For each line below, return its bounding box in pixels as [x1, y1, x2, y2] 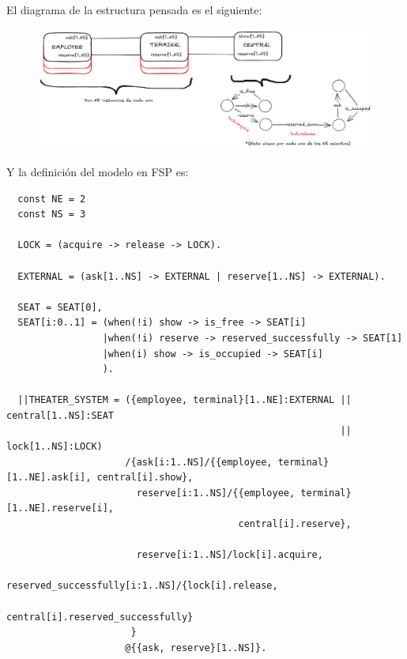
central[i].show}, [96, 472, 194, 484]
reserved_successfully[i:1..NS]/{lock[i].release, [6, 580, 278, 592]
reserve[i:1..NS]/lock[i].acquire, [136, 549, 323, 561]
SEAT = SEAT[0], [17, 301, 103, 313]
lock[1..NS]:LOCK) [6, 441, 103, 453]
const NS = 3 [17, 209, 86, 220]
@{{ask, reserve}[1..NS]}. [125, 642, 267, 653]
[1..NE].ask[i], [6, 472, 92, 484]
